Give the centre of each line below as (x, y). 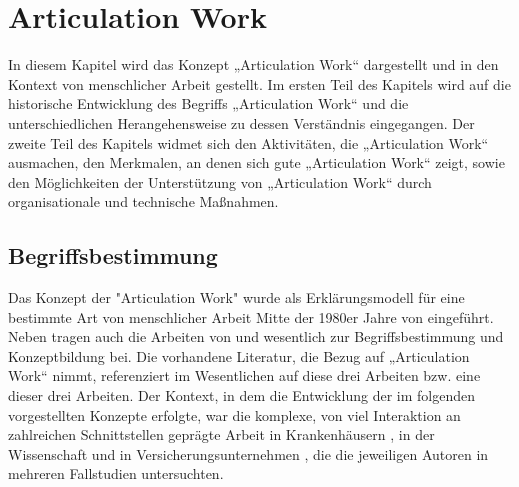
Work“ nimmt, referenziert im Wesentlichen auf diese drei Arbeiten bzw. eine (244, 375)
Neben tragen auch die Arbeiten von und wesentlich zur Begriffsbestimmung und (256, 336)
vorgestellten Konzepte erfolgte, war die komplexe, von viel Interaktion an (234, 414)
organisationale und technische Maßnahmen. (143, 201)
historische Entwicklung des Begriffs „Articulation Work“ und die (208, 103)
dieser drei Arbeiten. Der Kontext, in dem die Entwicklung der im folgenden (241, 395)
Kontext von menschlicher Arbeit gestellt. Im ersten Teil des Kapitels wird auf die (259, 83)
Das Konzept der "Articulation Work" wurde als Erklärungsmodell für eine (236, 297)
